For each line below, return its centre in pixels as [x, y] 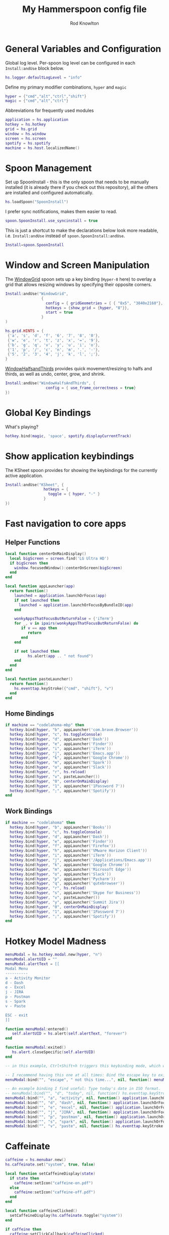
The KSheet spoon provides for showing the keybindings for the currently [81, 470]
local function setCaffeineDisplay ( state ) [50, 1174]
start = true [59, 313]
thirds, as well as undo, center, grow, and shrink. [55, 374]
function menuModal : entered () [37, 1029]
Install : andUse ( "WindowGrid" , [37, 294]
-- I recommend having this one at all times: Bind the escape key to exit [86, 1075]
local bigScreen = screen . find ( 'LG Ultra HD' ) [59, 558]
